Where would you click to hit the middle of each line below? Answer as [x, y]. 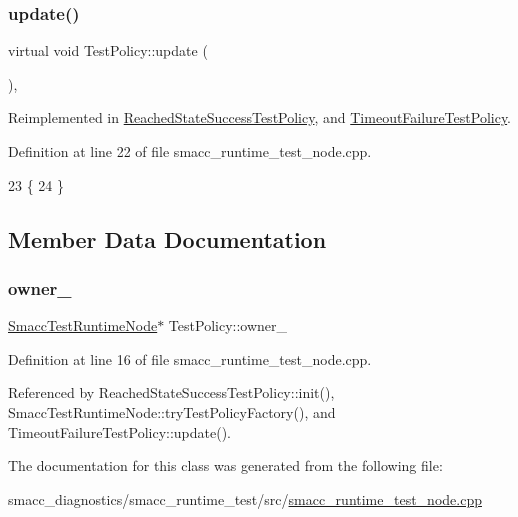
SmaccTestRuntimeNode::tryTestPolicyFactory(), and [172, 411]
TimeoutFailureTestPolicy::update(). [119, 431]
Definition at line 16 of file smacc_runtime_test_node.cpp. [190, 358]
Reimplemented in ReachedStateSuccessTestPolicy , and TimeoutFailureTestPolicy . [260, 117]
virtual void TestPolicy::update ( [108, 50]
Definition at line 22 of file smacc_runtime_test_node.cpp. [190, 151]
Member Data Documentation [167, 238]
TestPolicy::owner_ [228, 325]
